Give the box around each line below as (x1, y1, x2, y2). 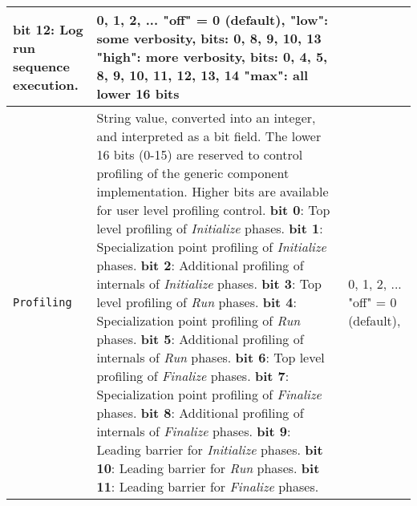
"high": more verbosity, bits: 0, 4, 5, (96, 47, 328, 66)
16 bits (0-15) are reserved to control (96, 145, 303, 164)
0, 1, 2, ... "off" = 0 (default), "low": (96, 10, 329, 29)
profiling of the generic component (96, 164, 289, 182)
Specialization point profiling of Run (96, 311, 301, 330)
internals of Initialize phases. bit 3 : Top (96, 274, 322, 293)
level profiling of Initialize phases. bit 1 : (96, 219, 323, 237)
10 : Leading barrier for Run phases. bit (96, 459, 320, 477)
